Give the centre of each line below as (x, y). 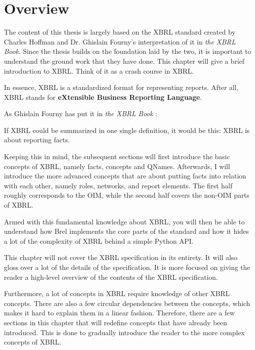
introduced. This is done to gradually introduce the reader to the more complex (125, 332)
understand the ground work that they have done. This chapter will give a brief (124, 61)
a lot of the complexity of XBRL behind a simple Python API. (99, 241)
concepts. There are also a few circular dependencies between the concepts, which (127, 303)
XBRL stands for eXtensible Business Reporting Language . (103, 97)
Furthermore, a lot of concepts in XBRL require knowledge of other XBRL (117, 293)
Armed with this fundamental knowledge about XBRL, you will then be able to (124, 221)
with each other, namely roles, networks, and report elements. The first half (118, 185)
